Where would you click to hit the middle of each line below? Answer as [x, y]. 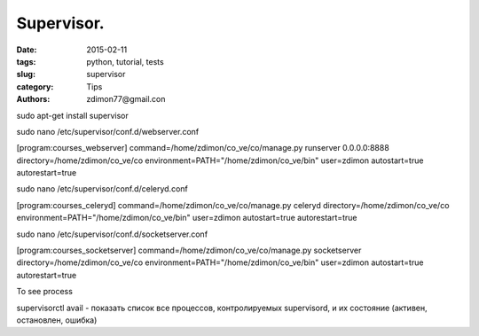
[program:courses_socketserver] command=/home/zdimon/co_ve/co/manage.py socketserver [189, 250]
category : [35, 86]
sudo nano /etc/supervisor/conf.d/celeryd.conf [102, 189]
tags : [26, 61]
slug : [26, 74]
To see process [44, 292]
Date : [27, 50]
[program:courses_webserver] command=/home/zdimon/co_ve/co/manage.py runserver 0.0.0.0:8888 [203, 148]
